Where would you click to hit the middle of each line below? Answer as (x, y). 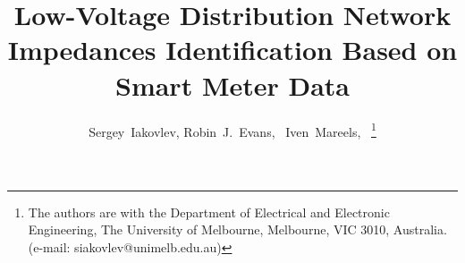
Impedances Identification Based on (232, 50)
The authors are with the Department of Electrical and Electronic (209, 212)
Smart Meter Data (232, 85)
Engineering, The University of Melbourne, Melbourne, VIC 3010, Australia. (237, 229)
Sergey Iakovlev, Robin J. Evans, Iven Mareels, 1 (232, 130)
